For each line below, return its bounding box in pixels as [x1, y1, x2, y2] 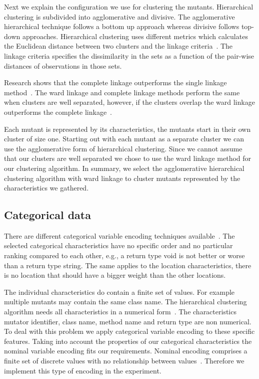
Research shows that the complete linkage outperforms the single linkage [4, 77, 227, 88]
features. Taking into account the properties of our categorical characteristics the [4, 335, 252, 346]
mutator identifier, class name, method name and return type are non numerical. [4, 316, 251, 326]
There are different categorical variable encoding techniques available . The [4, 230, 235, 241]
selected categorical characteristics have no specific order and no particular [4, 240, 233, 251]
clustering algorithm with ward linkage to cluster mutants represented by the [4, 172, 240, 183]
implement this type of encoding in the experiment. [4, 365, 161, 375]
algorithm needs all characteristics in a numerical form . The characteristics [4, 306, 236, 317]
